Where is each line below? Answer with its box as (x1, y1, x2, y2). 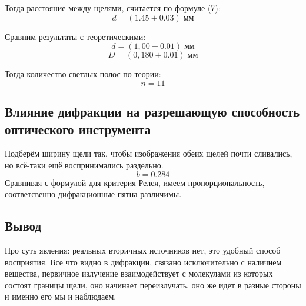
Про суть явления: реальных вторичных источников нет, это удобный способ (5, 244, 281, 256)
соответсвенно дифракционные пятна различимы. (5, 188, 182, 200)
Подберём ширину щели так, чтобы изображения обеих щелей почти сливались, (5, 147, 292, 159)
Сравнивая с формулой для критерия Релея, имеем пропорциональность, (5, 176, 265, 188)
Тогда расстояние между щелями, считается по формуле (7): (5, 2, 221, 14)
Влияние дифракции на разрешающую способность (5, 102, 300, 121)
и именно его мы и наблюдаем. (5, 290, 117, 302)
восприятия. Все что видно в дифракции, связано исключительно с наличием (5, 255, 282, 268)
